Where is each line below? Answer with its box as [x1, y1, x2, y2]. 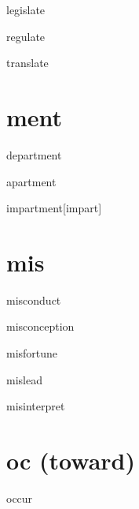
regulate [6, 28, 46, 44]
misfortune [6, 345, 58, 361]
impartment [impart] [6, 200, 102, 216]
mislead [6, 371, 42, 387]
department [6, 146, 62, 163]
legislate [6, 2, 46, 17]
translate [6, 54, 49, 71]
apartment [6, 173, 57, 189]
